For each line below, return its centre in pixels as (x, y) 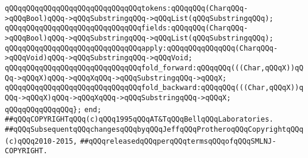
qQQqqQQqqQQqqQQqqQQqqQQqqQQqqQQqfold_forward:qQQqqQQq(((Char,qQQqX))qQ (154, 68)
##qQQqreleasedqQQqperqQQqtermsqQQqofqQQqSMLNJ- (178, 141)
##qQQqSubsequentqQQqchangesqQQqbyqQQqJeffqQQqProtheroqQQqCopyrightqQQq (154, 129)
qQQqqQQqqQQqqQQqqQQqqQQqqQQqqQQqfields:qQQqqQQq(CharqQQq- (127, 28)
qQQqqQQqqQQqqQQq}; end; (53, 109)
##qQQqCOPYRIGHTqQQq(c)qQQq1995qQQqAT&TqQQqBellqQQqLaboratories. (139, 120)
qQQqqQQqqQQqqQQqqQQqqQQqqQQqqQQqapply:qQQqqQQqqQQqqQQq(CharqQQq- (141, 48)
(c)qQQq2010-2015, (41, 141)
